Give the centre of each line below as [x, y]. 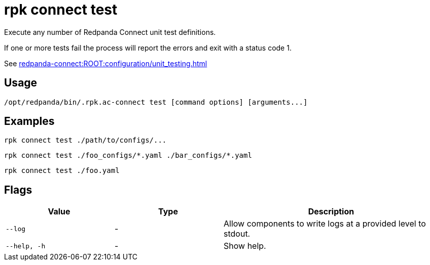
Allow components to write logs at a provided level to [325, 224]
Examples [29, 121]
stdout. [237, 234]
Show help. [245, 246]
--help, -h [26, 246]
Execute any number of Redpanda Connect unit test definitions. [110, 32]
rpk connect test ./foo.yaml [62, 171]
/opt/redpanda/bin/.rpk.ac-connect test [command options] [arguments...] [156, 102]
